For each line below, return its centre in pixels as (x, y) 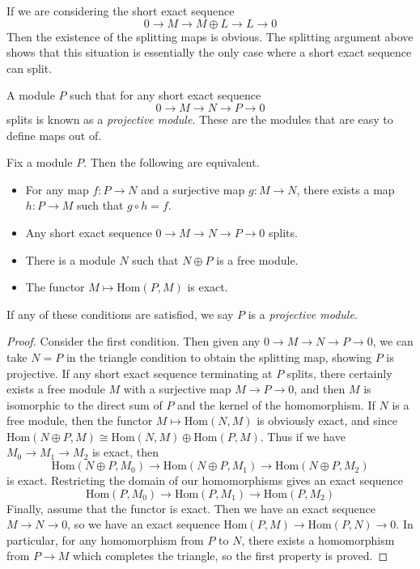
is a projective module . (303, 314)
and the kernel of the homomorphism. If (276, 404)
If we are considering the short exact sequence (121, 11)
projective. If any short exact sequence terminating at (140, 373)
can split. (30, 68)
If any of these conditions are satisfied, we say (120, 314)
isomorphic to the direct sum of (85, 404)
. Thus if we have (303, 436)
